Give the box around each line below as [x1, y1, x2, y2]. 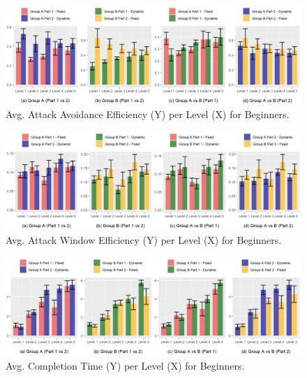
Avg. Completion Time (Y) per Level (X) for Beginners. [6, 358, 245, 372]
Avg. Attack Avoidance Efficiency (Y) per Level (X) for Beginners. [6, 107, 290, 122]
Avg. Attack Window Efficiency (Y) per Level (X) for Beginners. [6, 233, 282, 247]
